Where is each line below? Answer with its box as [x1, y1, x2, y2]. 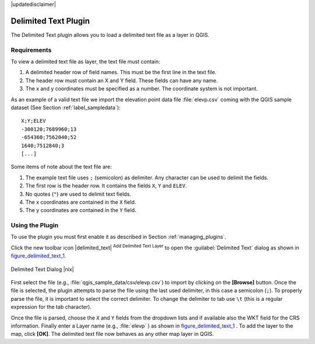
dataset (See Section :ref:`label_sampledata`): [10, 104, 121, 111]
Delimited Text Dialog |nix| [10, 266, 74, 273]
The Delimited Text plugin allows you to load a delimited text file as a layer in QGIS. [10, 31, 210, 38]
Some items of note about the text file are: [10, 164, 112, 171]
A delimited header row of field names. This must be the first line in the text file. [25, 69, 217, 76]
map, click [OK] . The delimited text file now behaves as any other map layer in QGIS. [10, 331, 214, 338]
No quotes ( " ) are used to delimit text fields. [25, 190, 131, 197]
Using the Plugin [10, 221, 58, 230]
